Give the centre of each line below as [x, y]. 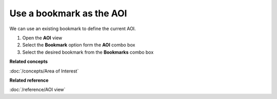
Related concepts [29, 62]
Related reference [29, 80]
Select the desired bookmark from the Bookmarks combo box [88, 52]
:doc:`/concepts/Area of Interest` [44, 71]
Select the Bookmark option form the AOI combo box [79, 45]
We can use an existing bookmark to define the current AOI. [73, 29]
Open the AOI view [42, 38]
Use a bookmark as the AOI [68, 13]
